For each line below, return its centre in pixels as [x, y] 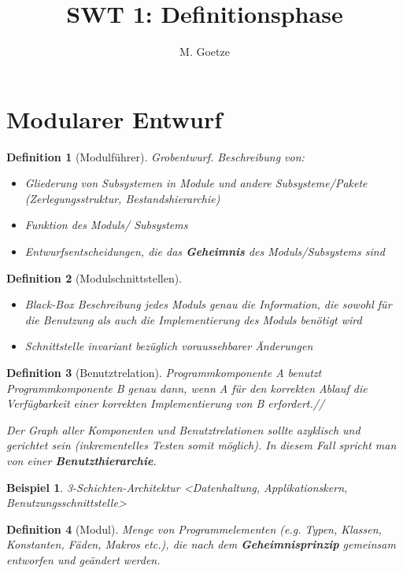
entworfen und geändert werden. [83, 559]
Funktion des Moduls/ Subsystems [106, 225]
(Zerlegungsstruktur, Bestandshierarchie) [122, 198]
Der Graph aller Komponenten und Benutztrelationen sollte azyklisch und [183, 429]
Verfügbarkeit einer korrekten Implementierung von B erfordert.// [166, 403]
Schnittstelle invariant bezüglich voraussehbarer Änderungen [169, 346]
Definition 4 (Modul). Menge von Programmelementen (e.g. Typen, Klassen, [194, 529]
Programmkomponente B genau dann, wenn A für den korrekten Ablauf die [187, 388]
